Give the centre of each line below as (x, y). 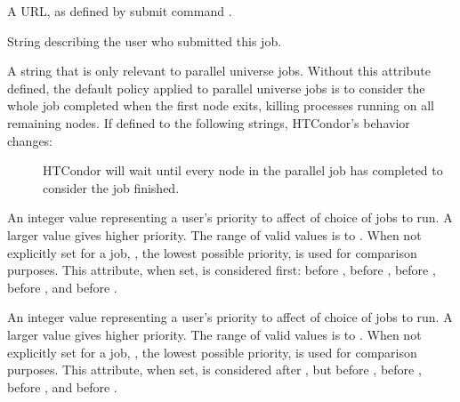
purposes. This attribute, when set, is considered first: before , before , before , (222, 270)
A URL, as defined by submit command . (120, 11)
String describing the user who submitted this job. (145, 40)
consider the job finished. (111, 187)
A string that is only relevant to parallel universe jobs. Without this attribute (219, 71)
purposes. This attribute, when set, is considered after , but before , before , (214, 370)
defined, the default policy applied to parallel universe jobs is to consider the (216, 88)
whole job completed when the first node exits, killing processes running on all (221, 105)
